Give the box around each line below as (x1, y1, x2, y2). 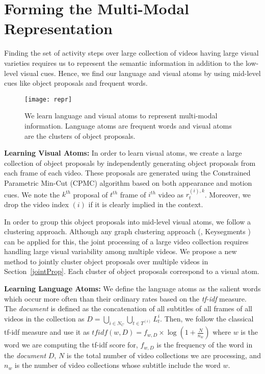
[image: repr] (24, 95, 72, 103)
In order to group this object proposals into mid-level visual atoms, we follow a (4, 216, 251, 227)
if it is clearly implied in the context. (88, 198, 203, 209)
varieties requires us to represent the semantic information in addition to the (4, 57, 244, 68)
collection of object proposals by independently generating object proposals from (4, 157, 256, 168)
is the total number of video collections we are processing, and (66, 350, 261, 360)
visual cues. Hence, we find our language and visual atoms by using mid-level (20, 67, 261, 78)
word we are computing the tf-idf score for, (4, 339, 138, 350)
